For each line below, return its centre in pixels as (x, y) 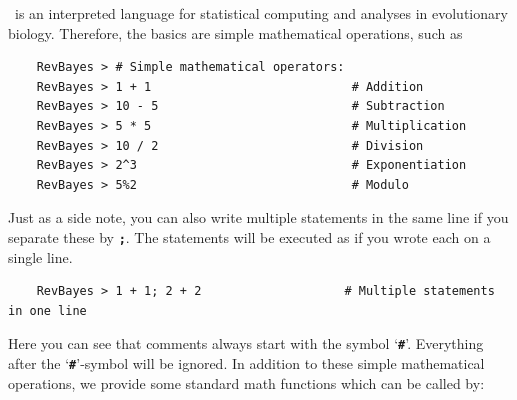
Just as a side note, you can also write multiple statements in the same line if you (258, 217)
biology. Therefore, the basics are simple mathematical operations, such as (235, 32)
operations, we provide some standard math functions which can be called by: (246, 382)
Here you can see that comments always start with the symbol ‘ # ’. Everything (246, 343)
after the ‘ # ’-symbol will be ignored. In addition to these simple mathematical (246, 363)
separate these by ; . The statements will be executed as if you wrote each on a (249, 236)
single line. (40, 256)
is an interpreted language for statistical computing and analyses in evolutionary (261, 13)
